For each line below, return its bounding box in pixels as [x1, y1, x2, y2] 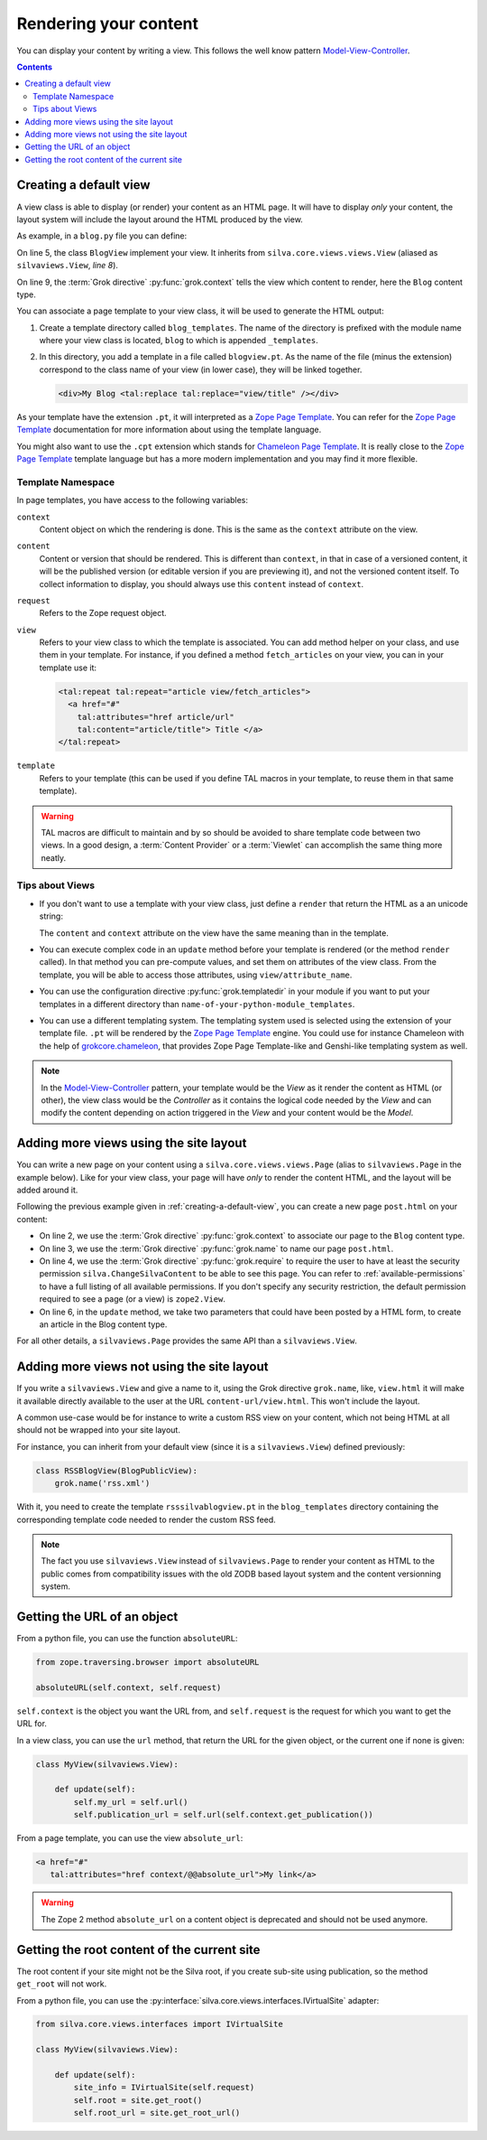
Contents [16, 61, 53, 72]
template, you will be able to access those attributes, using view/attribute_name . [39, 969, 353, 980]
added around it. [16, 1184, 78, 1196]
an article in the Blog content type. [39, 1319, 168, 1330]
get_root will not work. [16, 1978, 107, 1989]
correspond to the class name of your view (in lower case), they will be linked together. [39, 364, 363, 375]
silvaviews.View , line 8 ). [16, 260, 119, 271]
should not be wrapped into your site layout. [16, 1425, 180, 1435]
